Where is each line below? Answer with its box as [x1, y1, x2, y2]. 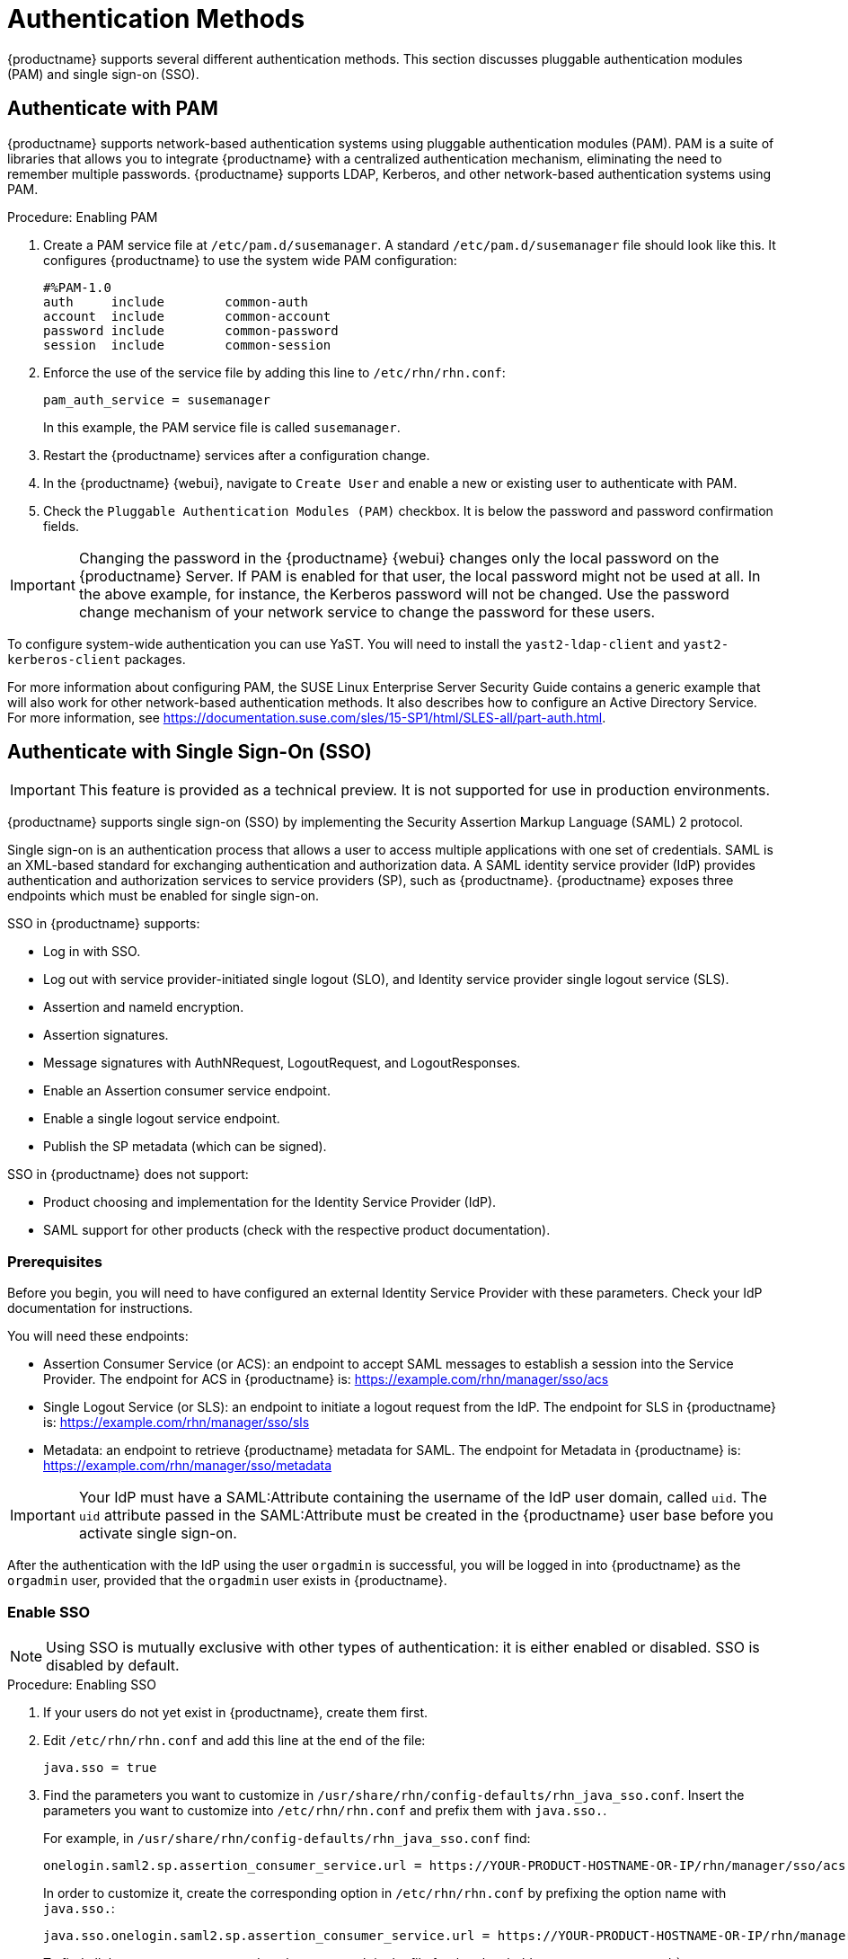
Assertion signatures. [43, 1027, 169, 1043]
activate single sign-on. [78, 1524, 237, 1543]
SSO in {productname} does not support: [7, 1166, 249, 1183]
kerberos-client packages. [7, 651, 186, 667]
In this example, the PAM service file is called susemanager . [43, 419, 401, 435]
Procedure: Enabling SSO [7, 1676, 156, 1692]
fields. [43, 518, 80, 534]
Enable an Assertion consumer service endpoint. [43, 1083, 331, 1099]
